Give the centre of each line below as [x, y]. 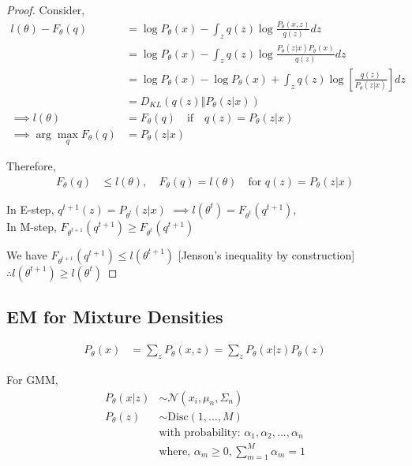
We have [27, 254]
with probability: [200, 432]
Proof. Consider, [46, 9]
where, [175, 451]
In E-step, [30, 209]
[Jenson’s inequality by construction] [266, 254]
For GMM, [32, 379]
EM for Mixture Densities [115, 317]
